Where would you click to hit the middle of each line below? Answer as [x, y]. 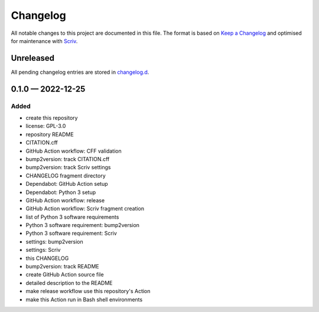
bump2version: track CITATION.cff [68, 159]
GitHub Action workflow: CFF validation [74, 151]
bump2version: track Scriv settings [68, 168]
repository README [50, 134]
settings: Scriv [43, 250]
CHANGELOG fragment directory [66, 175]
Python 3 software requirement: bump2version [83, 225]
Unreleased [33, 58]
